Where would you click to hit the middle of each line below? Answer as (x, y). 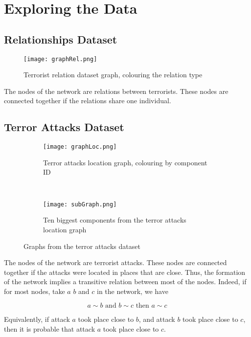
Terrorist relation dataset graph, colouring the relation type (113, 75)
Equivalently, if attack (37, 319)
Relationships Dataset (61, 39)
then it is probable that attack (50, 329)
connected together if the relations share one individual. (88, 101)
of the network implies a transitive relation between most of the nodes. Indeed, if (125, 281)
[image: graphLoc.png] (80, 147)
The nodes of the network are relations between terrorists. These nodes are (116, 91)
